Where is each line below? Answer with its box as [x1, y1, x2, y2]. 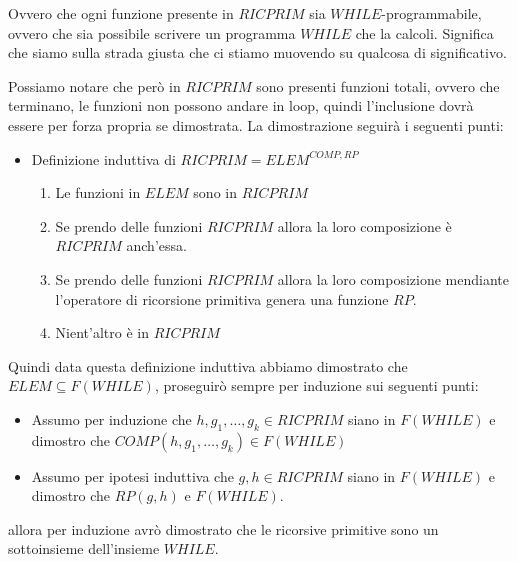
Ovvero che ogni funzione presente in [8, 3, 234, 23]
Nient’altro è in [55, 322, 149, 343]
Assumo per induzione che [31, 408, 192, 429]
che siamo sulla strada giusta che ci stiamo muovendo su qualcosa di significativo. [8, 42, 507, 63]
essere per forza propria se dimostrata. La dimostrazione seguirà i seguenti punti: [8, 114, 504, 135]
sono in [193, 182, 237, 203]
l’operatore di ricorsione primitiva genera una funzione [55, 288, 389, 309]
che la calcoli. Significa [355, 22, 494, 43]
